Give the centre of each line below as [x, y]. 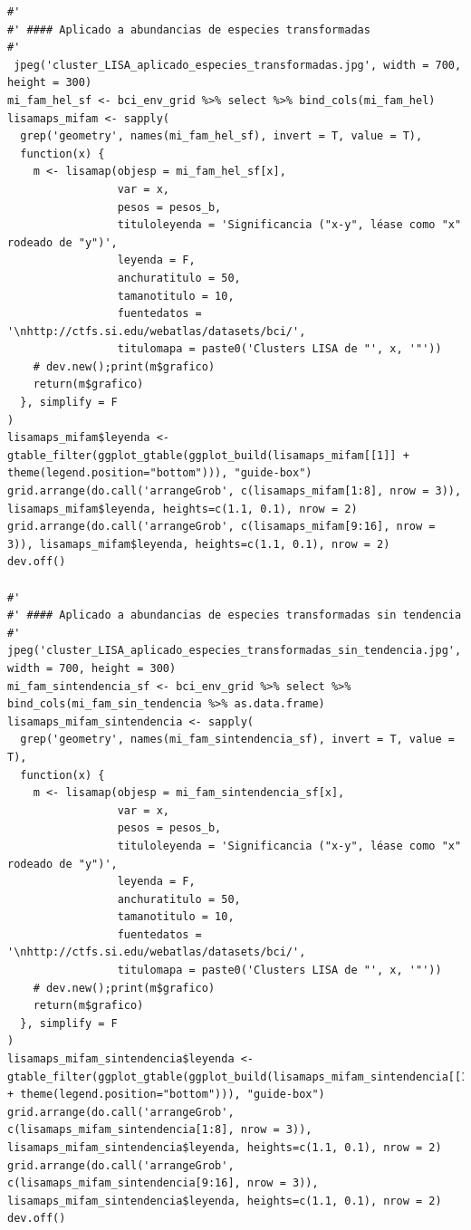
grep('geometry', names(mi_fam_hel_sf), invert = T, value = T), [221, 136]
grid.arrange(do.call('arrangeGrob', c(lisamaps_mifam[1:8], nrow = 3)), [235, 491]
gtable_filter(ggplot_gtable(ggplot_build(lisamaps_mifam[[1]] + [208, 455]
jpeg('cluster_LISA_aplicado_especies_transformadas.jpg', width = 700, [238, 65]
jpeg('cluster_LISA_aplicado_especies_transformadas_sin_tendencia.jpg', [235, 651]
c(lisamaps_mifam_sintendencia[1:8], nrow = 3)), [160, 1130]
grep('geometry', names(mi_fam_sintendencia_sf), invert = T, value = [237, 740]
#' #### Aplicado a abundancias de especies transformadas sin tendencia [235, 615]
